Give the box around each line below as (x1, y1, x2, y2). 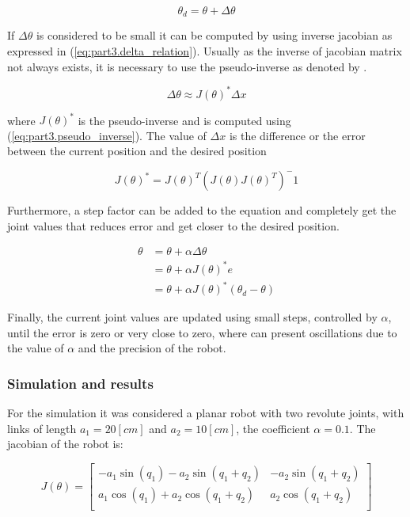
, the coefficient (236, 420, 310, 436)
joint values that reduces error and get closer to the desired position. (7, 217, 340, 234)
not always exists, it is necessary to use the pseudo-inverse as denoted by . (7, 58, 367, 74)
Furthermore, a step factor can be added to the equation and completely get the (7, 202, 397, 219)
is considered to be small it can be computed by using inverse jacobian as (36, 27, 393, 44)
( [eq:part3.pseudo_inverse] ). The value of (7, 127, 207, 143)
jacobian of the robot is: (7, 435, 123, 452)
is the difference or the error (229, 127, 366, 143)
